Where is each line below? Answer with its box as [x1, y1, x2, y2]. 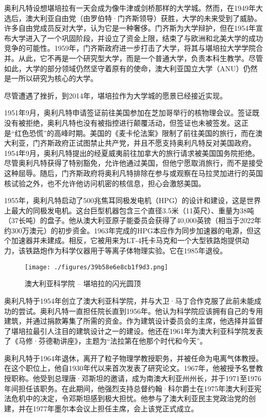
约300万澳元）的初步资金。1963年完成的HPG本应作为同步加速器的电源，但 [4, 225, 254, 235]
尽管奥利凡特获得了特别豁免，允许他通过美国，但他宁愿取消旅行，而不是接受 [4, 157, 263, 168]
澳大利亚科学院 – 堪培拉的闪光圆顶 [25, 278, 141, 289]
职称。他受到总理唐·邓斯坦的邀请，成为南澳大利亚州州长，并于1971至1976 [11, 373, 261, 384]
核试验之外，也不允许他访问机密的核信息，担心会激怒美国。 [4, 177, 205, 188]
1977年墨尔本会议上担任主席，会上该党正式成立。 [32, 403, 198, 413]
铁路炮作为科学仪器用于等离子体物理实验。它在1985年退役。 [25, 245, 227, 256]
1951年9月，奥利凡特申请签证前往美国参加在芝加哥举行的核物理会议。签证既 [4, 107, 259, 118]
